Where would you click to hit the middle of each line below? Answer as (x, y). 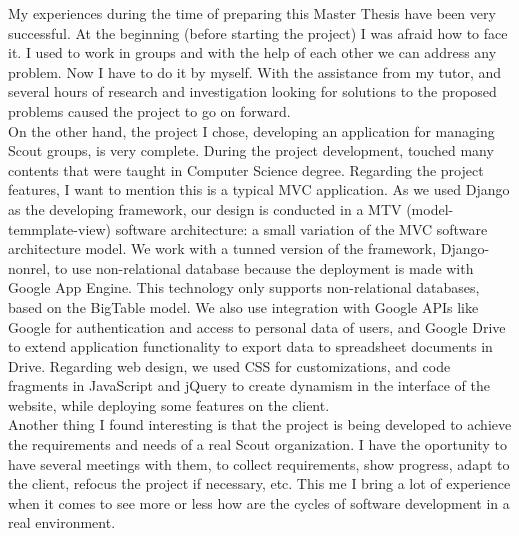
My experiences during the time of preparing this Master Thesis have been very (252, 13)
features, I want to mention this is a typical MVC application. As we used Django (259, 189)
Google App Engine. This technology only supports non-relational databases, (244, 287)
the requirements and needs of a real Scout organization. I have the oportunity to (257, 444)
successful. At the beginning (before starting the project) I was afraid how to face (258, 32)
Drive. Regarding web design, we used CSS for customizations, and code (229, 365)
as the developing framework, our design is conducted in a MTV (205, 208)
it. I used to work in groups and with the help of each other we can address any (252, 52)
